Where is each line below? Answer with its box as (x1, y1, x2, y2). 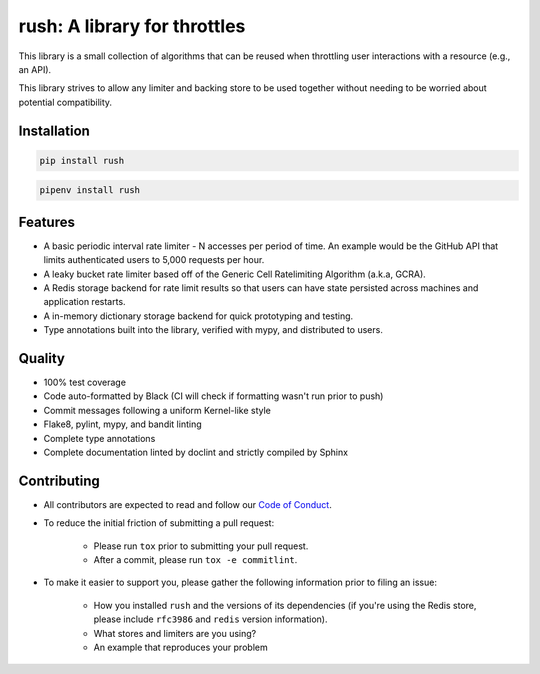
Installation (18, 122, 90, 139)
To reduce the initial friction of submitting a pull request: (43, 517, 275, 529)
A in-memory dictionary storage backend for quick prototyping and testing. (43, 310, 354, 322)
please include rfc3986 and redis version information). (93, 613, 328, 625)
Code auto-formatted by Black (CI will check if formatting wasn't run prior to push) (43, 390, 384, 402)
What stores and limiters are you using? (93, 627, 257, 639)
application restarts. (43, 296, 126, 308)
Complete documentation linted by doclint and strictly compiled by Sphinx (43, 446, 349, 458)
